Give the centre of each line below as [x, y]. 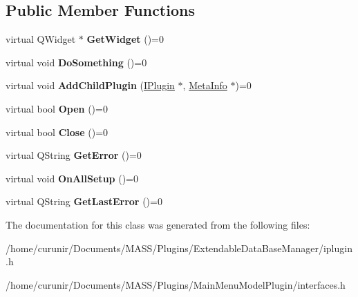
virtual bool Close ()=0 [57, 132]
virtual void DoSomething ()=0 [76, 62]
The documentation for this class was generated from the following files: [158, 224]
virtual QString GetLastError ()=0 [84, 201]
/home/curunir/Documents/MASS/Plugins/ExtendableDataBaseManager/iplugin [179, 248]
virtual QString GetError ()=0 [74, 155]
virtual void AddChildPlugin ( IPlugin [90, 85]
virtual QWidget [41, 39]
